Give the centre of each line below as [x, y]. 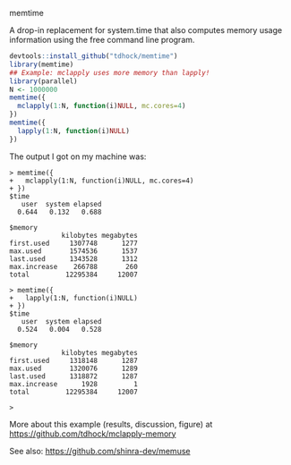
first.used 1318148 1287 [74, 360]
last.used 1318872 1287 [74, 376]
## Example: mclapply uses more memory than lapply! [110, 72]
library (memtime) [42, 64]
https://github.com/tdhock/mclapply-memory [93, 434]
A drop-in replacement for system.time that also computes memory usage [146, 30]
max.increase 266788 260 [74, 266]
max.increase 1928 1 [74, 384]
